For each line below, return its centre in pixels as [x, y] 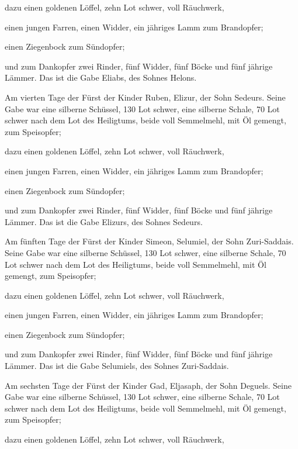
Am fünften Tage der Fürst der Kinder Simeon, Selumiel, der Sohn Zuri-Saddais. [149, 241]
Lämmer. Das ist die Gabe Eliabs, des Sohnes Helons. [101, 77]
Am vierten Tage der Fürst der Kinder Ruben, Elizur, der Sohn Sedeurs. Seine [145, 97]
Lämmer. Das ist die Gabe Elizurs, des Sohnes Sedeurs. [104, 221]
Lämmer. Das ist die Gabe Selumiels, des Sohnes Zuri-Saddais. [117, 366]
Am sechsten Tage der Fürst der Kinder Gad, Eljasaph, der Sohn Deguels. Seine [148, 385]
